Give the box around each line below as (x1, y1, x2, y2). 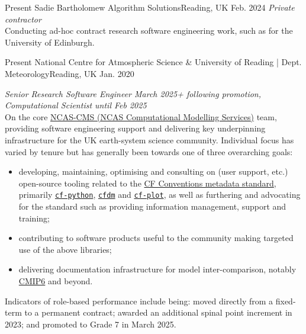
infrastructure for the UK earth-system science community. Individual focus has (5, 133, 294, 146)
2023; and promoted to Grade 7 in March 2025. (5, 317, 176, 330)
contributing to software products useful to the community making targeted (18, 232, 294, 244)
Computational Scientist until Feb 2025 (5, 99, 147, 111)
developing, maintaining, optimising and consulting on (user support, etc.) (18, 165, 288, 178)
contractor (5, 12, 41, 25)
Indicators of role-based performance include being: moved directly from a (5, 294, 273, 307)
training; (18, 211, 50, 224)
